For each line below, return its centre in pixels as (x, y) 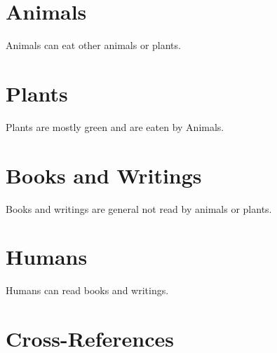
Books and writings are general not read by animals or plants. (139, 208)
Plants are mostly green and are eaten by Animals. (115, 126)
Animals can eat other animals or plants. (93, 45)
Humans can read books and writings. (87, 290)
